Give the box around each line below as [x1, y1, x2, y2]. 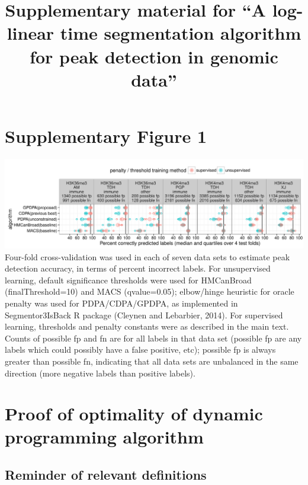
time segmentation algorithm [60, 21, 301, 45]
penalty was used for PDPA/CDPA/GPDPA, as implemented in [5, 296, 238, 309]
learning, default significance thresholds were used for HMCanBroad [5, 273, 252, 286]
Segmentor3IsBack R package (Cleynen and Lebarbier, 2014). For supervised [5, 308, 283, 321]
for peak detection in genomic [30, 44, 278, 68]
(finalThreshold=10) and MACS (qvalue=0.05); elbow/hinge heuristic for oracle [5, 285, 294, 298]
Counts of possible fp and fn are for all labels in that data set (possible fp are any [5, 331, 302, 344]
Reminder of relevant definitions [5, 465, 207, 484]
